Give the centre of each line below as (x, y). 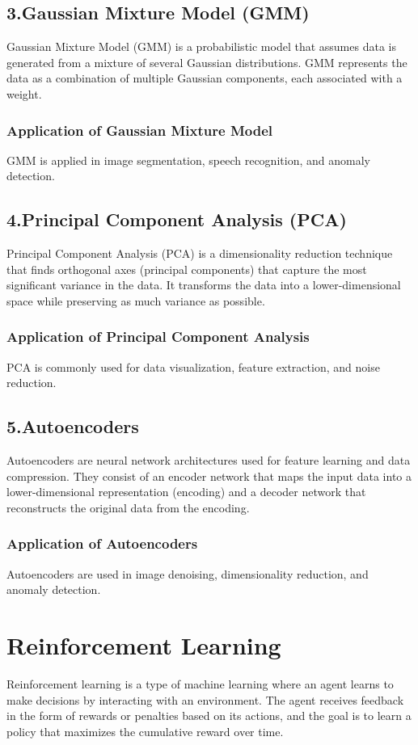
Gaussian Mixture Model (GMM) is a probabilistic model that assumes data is (201, 46)
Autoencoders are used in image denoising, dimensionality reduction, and (188, 573)
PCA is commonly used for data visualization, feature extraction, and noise (193, 366)
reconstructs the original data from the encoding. (128, 507)
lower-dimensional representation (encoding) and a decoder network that (186, 492)
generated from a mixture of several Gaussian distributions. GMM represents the (207, 62)
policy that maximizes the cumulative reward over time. (145, 731)
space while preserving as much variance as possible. (136, 300)
